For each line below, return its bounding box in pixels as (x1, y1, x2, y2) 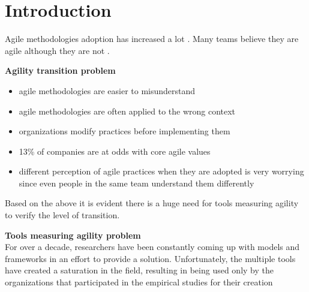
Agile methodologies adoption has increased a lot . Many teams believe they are (5, 32, 299, 45)
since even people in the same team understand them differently (19, 176, 254, 189)
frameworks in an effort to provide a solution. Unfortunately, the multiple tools (5, 252, 296, 264)
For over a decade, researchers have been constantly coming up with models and (5, 240, 300, 253)
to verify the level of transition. (5, 209, 120, 221)
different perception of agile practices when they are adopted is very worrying (19, 165, 304, 177)
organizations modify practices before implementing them (19, 125, 230, 137)
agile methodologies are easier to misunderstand (19, 84, 196, 97)
